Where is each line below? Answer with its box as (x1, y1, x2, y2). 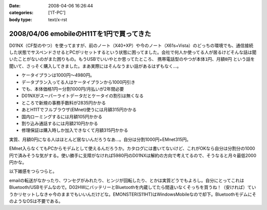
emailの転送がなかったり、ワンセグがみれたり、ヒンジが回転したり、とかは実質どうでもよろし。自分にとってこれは (9, 177, 244, 183)
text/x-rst (48, 16, 67, 22)
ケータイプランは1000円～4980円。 (21, 72, 95, 78)
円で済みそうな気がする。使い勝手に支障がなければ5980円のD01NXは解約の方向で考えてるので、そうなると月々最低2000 (9, 152, 257, 158)
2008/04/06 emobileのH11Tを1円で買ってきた (9, 30, 151, 38)
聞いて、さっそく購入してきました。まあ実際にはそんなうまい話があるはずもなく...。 (9, 63, 181, 69)
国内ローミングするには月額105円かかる (21, 113, 102, 119)
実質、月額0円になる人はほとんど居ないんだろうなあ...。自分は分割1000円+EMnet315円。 (9, 136, 191, 142)
